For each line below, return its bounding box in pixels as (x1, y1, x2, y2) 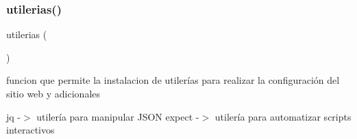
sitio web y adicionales (6, 87, 101, 100)
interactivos (6, 123, 55, 137)
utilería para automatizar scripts (214, 109, 352, 123)
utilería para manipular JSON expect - (36, 109, 199, 123)
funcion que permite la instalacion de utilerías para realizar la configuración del (6, 73, 340, 87)
